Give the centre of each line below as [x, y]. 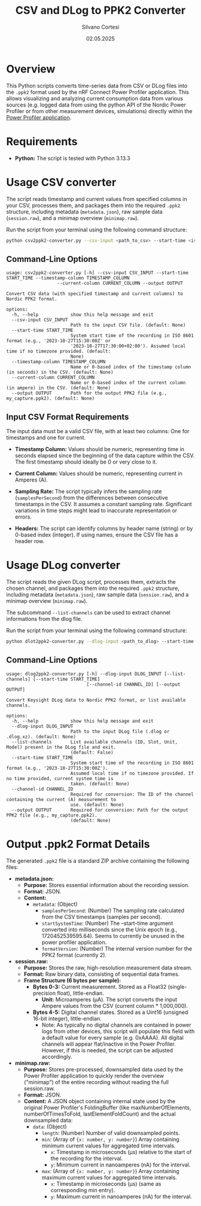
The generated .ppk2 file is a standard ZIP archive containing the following [98, 861]
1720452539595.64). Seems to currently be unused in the [113, 936]
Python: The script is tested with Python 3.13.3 [72, 158]
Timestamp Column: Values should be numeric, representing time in [99, 449]
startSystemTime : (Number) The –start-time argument [107, 923]
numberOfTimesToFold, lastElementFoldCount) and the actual [100, 1114]
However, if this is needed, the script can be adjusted [107, 1050]
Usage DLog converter [63, 565]
